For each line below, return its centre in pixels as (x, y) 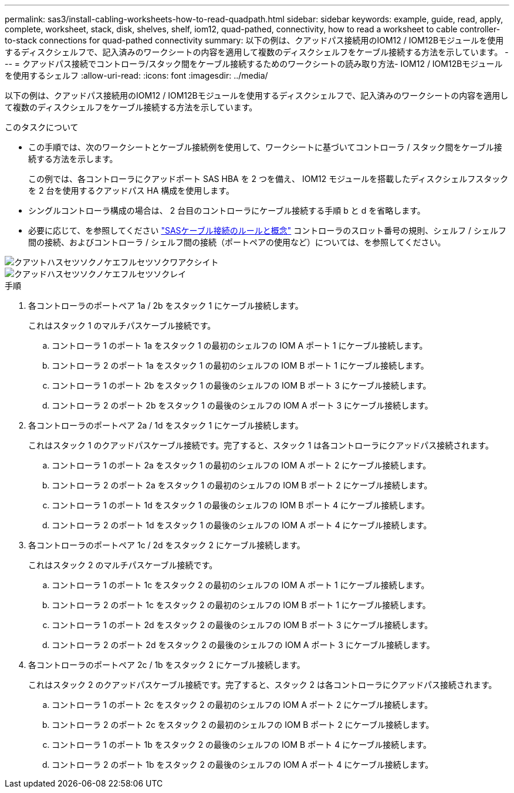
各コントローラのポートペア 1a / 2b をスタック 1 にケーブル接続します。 (166, 306)
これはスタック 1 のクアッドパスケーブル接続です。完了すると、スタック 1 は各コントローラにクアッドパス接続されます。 (261, 445)
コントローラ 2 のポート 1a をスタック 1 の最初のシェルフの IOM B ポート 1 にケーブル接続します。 (240, 365)
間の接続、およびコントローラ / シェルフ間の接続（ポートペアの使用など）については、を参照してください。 (237, 242)
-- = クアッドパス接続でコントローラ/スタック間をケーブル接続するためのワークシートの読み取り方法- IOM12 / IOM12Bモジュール (254, 64)
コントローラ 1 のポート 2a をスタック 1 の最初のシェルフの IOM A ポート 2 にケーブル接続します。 (241, 465)
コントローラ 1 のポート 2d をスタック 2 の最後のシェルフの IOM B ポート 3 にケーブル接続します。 (242, 625)
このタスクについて (42, 127)
